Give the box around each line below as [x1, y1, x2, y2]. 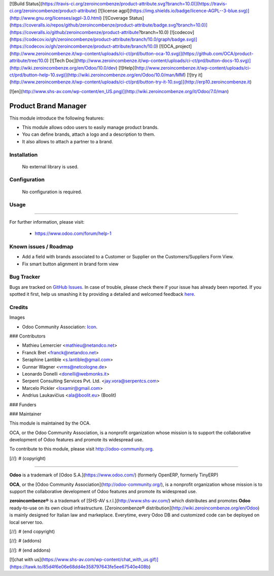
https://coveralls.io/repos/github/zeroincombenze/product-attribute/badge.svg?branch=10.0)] [11, 22, 208, 28]
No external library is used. [22, 163, 79, 170]
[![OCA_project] [159, 43, 192, 49]
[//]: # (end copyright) [9, 528, 55, 534]
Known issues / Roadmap [9, 243, 74, 250]
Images [9, 314, 25, 320]
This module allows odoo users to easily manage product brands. [22, 124, 159, 130]
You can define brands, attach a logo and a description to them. [22, 131, 156, 137]
